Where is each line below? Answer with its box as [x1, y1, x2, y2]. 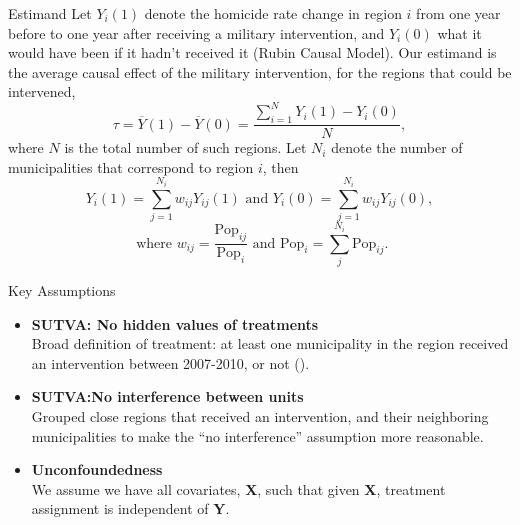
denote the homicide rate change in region [144, 3, 402, 23]
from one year [416, 3, 501, 23]
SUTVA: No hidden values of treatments [31, 313, 319, 334]
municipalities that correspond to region [8, 156, 254, 177]
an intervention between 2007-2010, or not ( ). [31, 352, 310, 373]
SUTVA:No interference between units [31, 386, 304, 407]
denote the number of [331, 137, 463, 158]
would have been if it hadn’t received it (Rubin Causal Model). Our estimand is [8, 42, 497, 63]
